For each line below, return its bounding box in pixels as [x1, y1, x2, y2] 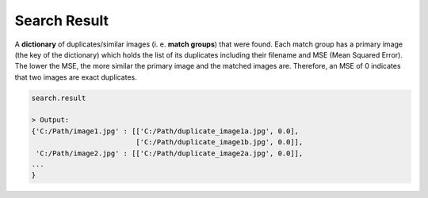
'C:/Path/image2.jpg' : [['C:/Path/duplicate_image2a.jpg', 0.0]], [36, 148, 304, 158]
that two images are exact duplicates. [14, 72, 138, 82]
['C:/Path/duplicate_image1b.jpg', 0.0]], [136, 138, 304, 147]
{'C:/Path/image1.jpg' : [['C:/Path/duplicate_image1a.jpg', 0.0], [31, 126, 300, 136]
